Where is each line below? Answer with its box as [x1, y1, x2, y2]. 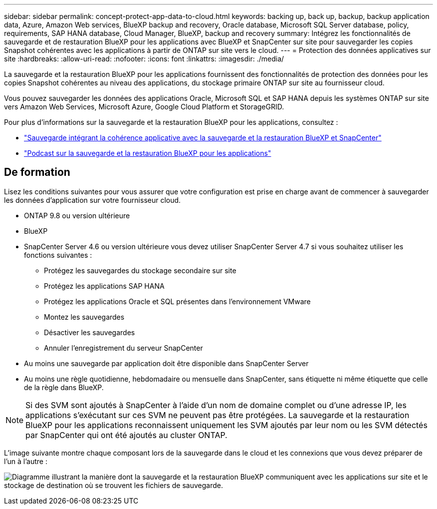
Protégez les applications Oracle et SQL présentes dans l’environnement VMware [44, 297, 311, 306]
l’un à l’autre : [4, 457, 47, 466]
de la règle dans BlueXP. [24, 383, 104, 392]
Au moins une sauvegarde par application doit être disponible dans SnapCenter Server [24, 359, 309, 368]
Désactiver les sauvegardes [44, 328, 135, 337]
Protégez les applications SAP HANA [44, 281, 165, 290]
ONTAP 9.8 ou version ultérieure [24, 211, 130, 220]
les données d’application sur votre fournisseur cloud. [4, 195, 181, 204]
